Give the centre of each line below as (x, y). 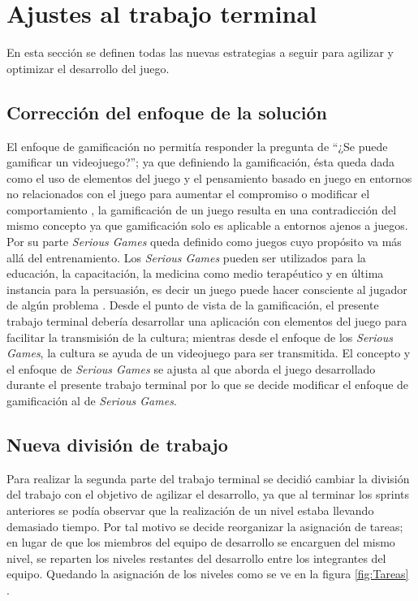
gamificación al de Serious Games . (92, 401)
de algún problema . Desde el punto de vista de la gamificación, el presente (193, 305)
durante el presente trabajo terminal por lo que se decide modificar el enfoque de (208, 385)
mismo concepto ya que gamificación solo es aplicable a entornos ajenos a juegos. (207, 225)
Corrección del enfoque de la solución (167, 112)
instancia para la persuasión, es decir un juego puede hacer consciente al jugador (207, 289)
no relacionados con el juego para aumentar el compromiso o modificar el (188, 194)
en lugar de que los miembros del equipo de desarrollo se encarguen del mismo (201, 542)
